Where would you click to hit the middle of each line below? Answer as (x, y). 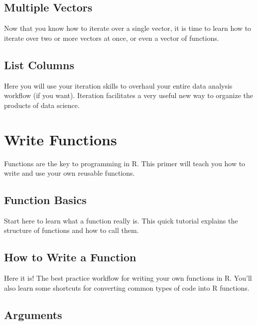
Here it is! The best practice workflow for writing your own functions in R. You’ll (128, 278)
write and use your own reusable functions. (69, 173)
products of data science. (42, 105)
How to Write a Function (70, 257)
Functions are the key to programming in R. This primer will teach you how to (125, 163)
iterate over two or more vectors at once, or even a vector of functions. (112, 38)
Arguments (33, 314)
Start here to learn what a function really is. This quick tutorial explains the (121, 220)
